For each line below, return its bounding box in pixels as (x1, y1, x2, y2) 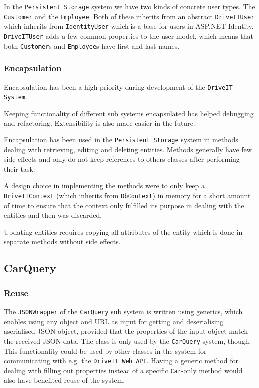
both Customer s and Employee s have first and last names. (4, 40, 180, 51)
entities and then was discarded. (4, 210, 102, 220)
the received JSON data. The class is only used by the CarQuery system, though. (4, 335, 251, 346)
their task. (4, 163, 35, 174)
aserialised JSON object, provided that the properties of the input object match (4, 326, 248, 336)
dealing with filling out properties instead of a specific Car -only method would (4, 365, 243, 375)
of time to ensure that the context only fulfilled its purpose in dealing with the (4, 200, 244, 210)
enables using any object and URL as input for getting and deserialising (4, 316, 224, 326)
